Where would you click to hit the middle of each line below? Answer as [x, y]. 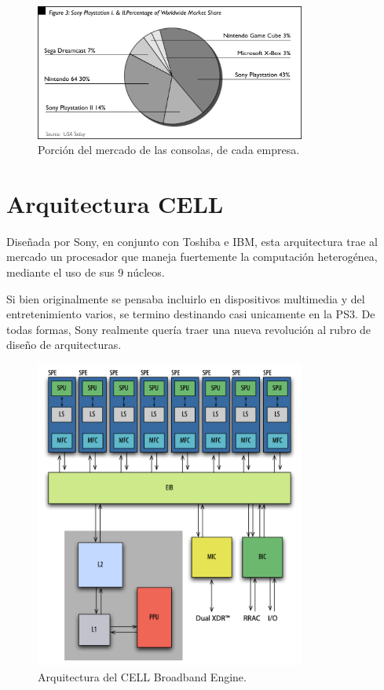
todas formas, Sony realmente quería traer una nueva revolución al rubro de [189, 329]
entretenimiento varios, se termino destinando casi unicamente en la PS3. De [191, 314]
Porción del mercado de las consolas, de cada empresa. [169, 150]
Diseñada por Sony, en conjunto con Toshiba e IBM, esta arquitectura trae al [192, 241]
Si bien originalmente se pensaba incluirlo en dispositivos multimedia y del [186, 298]
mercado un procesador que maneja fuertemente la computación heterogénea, [192, 257]
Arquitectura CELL [115, 203]
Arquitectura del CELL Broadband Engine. [142, 676]
